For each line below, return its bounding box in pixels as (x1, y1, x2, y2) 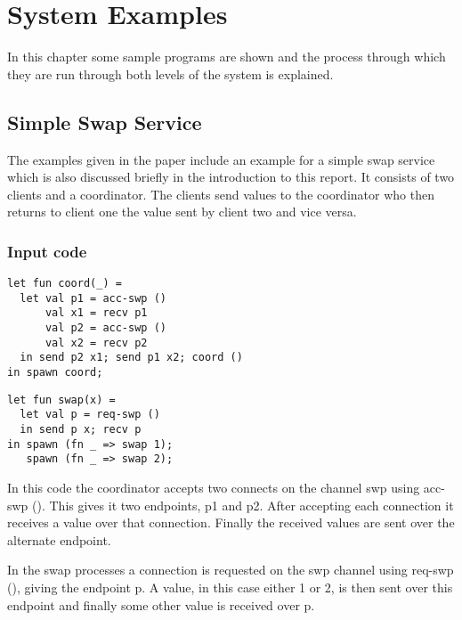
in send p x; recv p (20, 423, 142, 436)
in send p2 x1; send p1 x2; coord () (20, 351, 243, 364)
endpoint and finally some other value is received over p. (7, 595, 315, 614)
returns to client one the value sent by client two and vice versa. (7, 202, 357, 221)
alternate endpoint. (7, 530, 111, 549)
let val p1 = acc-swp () (20, 291, 166, 305)
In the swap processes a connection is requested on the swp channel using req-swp (7, 560, 454, 579)
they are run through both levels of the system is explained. (7, 64, 334, 83)
